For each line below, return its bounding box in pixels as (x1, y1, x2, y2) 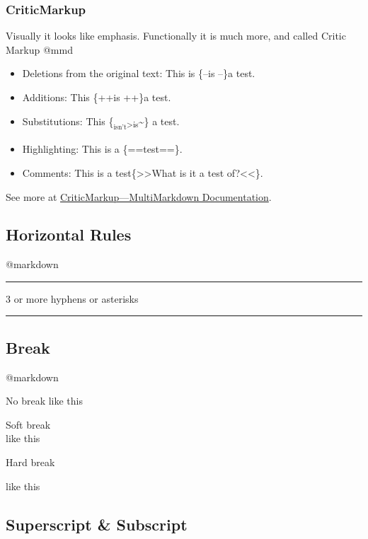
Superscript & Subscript (6, 513, 188, 535)
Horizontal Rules (6, 224, 132, 245)
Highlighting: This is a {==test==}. (22, 141, 183, 156)
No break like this (6, 393, 84, 408)
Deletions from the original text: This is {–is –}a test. (22, 66, 255, 81)
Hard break (6, 455, 55, 470)
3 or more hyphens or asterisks (6, 291, 139, 306)
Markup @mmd (6, 42, 73, 57)
